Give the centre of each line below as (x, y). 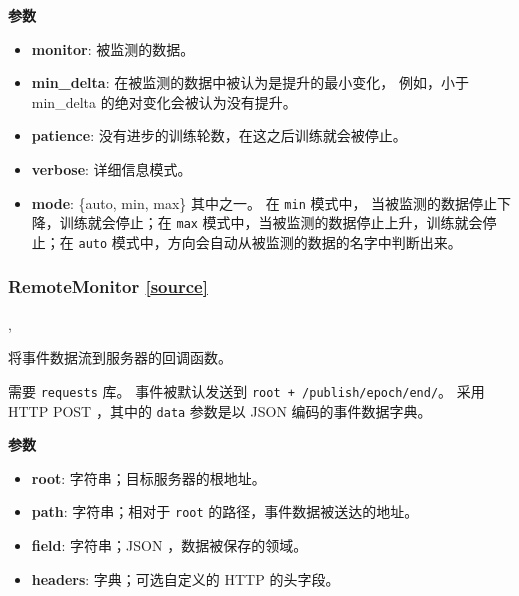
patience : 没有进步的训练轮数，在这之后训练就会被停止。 (219, 135)
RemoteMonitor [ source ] (108, 286)
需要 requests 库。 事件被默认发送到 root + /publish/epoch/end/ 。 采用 (246, 390)
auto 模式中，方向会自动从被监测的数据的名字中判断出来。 (270, 241)
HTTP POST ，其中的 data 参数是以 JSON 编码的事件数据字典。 (220, 410)
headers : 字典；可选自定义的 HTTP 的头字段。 (185, 578)
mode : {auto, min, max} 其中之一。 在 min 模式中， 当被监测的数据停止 (264, 202)
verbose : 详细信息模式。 (111, 168)
